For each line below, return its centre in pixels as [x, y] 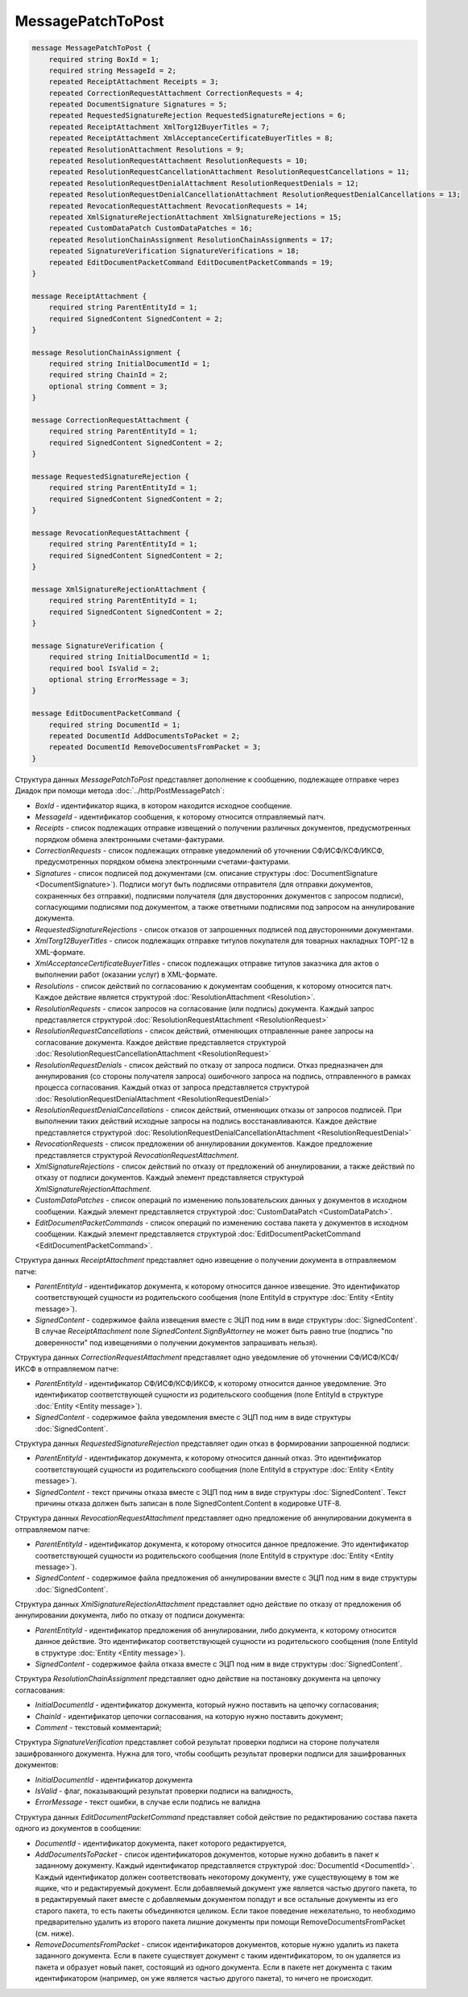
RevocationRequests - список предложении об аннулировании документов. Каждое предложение [204, 1144]
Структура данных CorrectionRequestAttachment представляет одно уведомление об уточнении [181, 1357]
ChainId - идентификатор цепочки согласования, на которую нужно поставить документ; [189, 1716]
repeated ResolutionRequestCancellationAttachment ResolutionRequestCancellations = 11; [229, 172]
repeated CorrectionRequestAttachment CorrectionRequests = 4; [176, 93]
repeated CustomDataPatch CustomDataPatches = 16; [151, 228]
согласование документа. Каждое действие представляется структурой [161, 1042]
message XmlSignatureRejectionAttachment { [119, 589]
